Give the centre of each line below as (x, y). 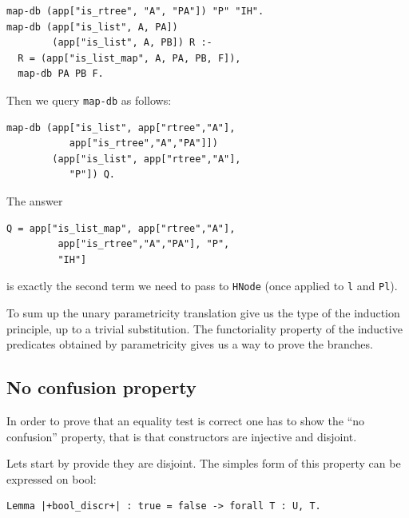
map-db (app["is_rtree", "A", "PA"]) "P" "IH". (135, 11)
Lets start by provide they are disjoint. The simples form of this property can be (204, 463)
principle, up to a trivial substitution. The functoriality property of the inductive (204, 328)
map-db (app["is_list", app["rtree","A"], (121, 128)
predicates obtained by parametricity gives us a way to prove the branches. (190, 344)
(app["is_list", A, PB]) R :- (132, 43)
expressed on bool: (52, 478)
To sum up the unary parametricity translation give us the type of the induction (203, 313)
